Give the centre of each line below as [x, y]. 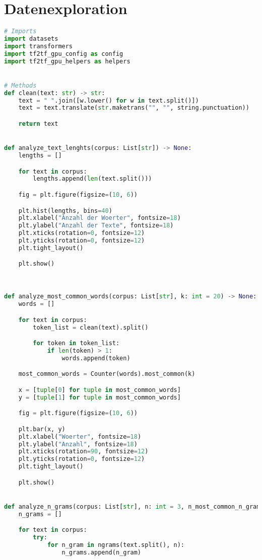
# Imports [20, 31]
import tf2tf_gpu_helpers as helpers [67, 61]
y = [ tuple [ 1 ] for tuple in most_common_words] [100, 397]
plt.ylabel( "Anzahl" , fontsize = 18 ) [78, 444]
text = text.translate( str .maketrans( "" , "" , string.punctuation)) [134, 108]
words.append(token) [96, 358]
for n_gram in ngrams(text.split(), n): [116, 545]
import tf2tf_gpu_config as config [64, 54]
